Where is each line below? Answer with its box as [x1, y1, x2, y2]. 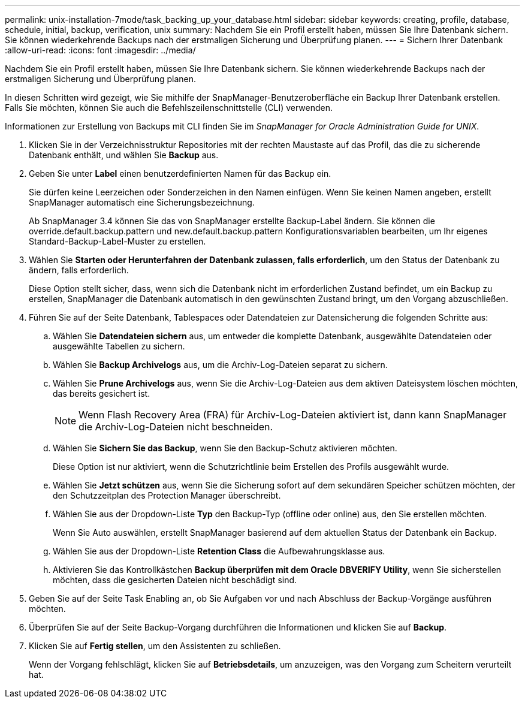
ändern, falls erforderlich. [29, 265, 129, 275]
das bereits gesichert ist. [53, 388, 150, 399]
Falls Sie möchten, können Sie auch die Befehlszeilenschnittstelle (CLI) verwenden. [5, 102, 333, 113]
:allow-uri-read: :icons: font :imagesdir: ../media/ [5, 45, 196, 55]
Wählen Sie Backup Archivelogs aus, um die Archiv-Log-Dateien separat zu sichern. [53, 360, 388, 370]
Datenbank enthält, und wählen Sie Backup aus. [29, 150, 219, 160]
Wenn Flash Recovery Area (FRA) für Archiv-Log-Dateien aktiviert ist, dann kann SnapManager [79, 409, 507, 421]
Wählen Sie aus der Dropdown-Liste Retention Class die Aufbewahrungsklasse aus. [53, 546, 385, 556]
